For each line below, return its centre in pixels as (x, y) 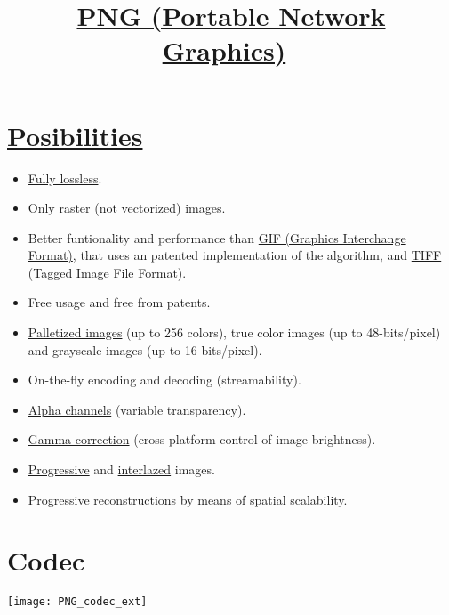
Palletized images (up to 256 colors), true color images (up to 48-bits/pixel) (234, 332)
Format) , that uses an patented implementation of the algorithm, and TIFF (235, 255)
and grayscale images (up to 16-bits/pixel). (145, 349)
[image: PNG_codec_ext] (77, 602)
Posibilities (75, 135)
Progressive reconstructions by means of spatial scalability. (188, 499)
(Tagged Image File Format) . (107, 272)
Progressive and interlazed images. (121, 469)
